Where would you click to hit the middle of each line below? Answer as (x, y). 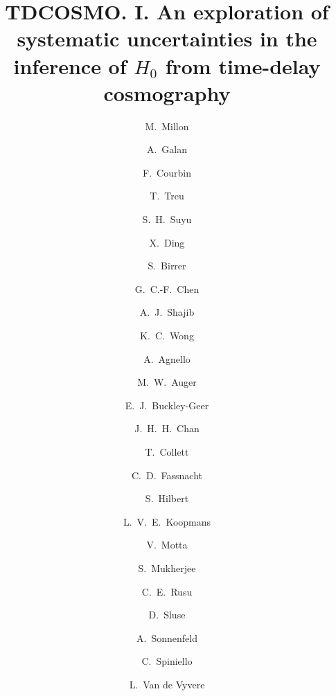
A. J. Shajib (167, 312)
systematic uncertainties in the (167, 38)
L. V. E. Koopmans (167, 521)
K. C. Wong (167, 336)
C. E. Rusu (167, 591)
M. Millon (167, 126)
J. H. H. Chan (167, 428)
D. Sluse (167, 615)
